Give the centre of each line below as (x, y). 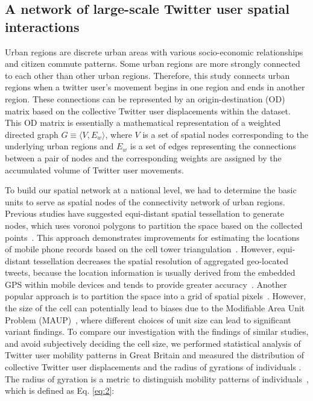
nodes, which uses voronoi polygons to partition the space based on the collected (154, 225)
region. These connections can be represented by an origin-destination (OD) (145, 98)
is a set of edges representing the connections (213, 146)
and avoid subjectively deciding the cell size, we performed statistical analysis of (153, 343)
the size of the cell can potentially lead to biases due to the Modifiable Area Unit (155, 308)
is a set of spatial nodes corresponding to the (226, 134)
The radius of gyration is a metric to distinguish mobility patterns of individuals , (157, 378)
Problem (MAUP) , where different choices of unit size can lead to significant (148, 319)
